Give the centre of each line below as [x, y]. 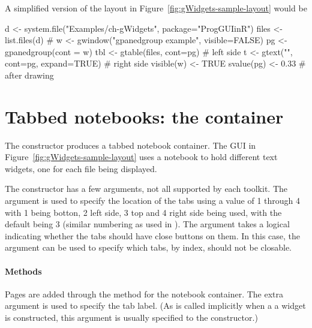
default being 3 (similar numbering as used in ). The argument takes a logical [147, 224]
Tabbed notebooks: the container [144, 116]
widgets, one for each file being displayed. [81, 168]
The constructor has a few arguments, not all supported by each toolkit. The [146, 189]
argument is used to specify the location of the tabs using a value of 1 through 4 [153, 201]
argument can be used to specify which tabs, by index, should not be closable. [148, 247]
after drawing [29, 75]
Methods [23, 271]
